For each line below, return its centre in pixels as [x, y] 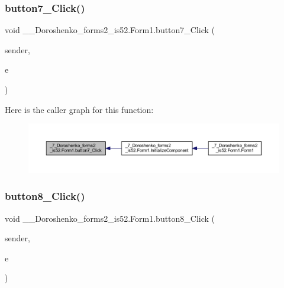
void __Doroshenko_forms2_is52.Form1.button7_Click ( [110, 30]
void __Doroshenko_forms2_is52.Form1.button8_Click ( [110, 218]
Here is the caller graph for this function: [79, 109]
